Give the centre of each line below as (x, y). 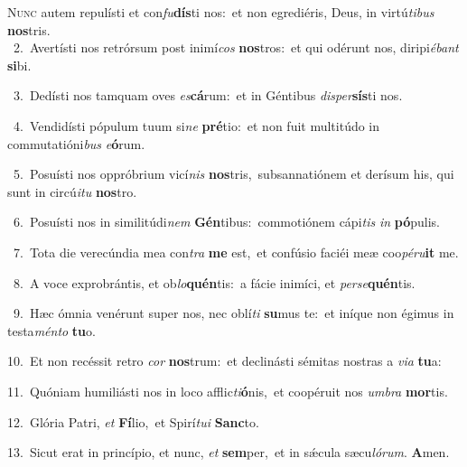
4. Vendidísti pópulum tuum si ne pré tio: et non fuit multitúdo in (196, 125)
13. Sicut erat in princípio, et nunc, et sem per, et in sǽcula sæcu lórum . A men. (229, 452)
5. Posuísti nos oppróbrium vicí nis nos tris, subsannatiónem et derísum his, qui (233, 174)
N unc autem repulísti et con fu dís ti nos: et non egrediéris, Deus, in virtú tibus (221, 12)
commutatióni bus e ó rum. (76, 143)
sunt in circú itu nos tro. (72, 191)
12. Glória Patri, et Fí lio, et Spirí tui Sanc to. (133, 421)
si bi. (19, 65)
